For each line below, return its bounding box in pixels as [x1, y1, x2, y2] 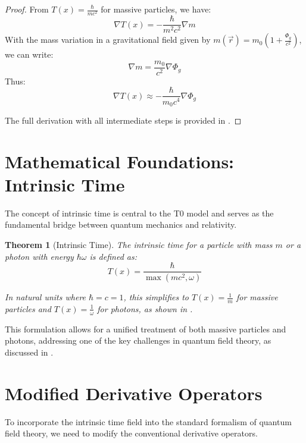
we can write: [5, 48, 54, 61]
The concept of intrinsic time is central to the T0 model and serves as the [5, 206, 274, 219]
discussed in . [5, 346, 54, 358]
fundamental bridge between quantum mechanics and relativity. [5, 218, 237, 231]
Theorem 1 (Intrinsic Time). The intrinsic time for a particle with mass [5, 238, 273, 251]
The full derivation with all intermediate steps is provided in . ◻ [5, 114, 242, 126]
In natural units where [5, 291, 86, 303]
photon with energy [5, 250, 74, 262]
